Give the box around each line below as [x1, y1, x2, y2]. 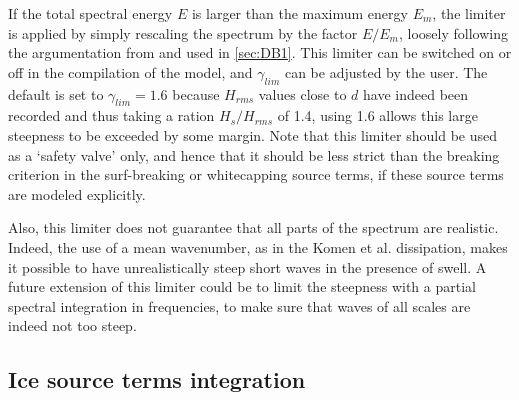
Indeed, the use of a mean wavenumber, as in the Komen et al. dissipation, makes [8, 236, 508, 257]
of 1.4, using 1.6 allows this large [277, 105, 478, 126]
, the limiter [432, 3, 506, 23]
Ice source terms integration [8, 364, 306, 395]
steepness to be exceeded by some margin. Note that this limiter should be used [8, 124, 498, 145]
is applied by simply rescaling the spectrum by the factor [8, 22, 358, 43]
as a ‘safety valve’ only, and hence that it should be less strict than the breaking [8, 144, 500, 165]
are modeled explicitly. [8, 183, 146, 204]
